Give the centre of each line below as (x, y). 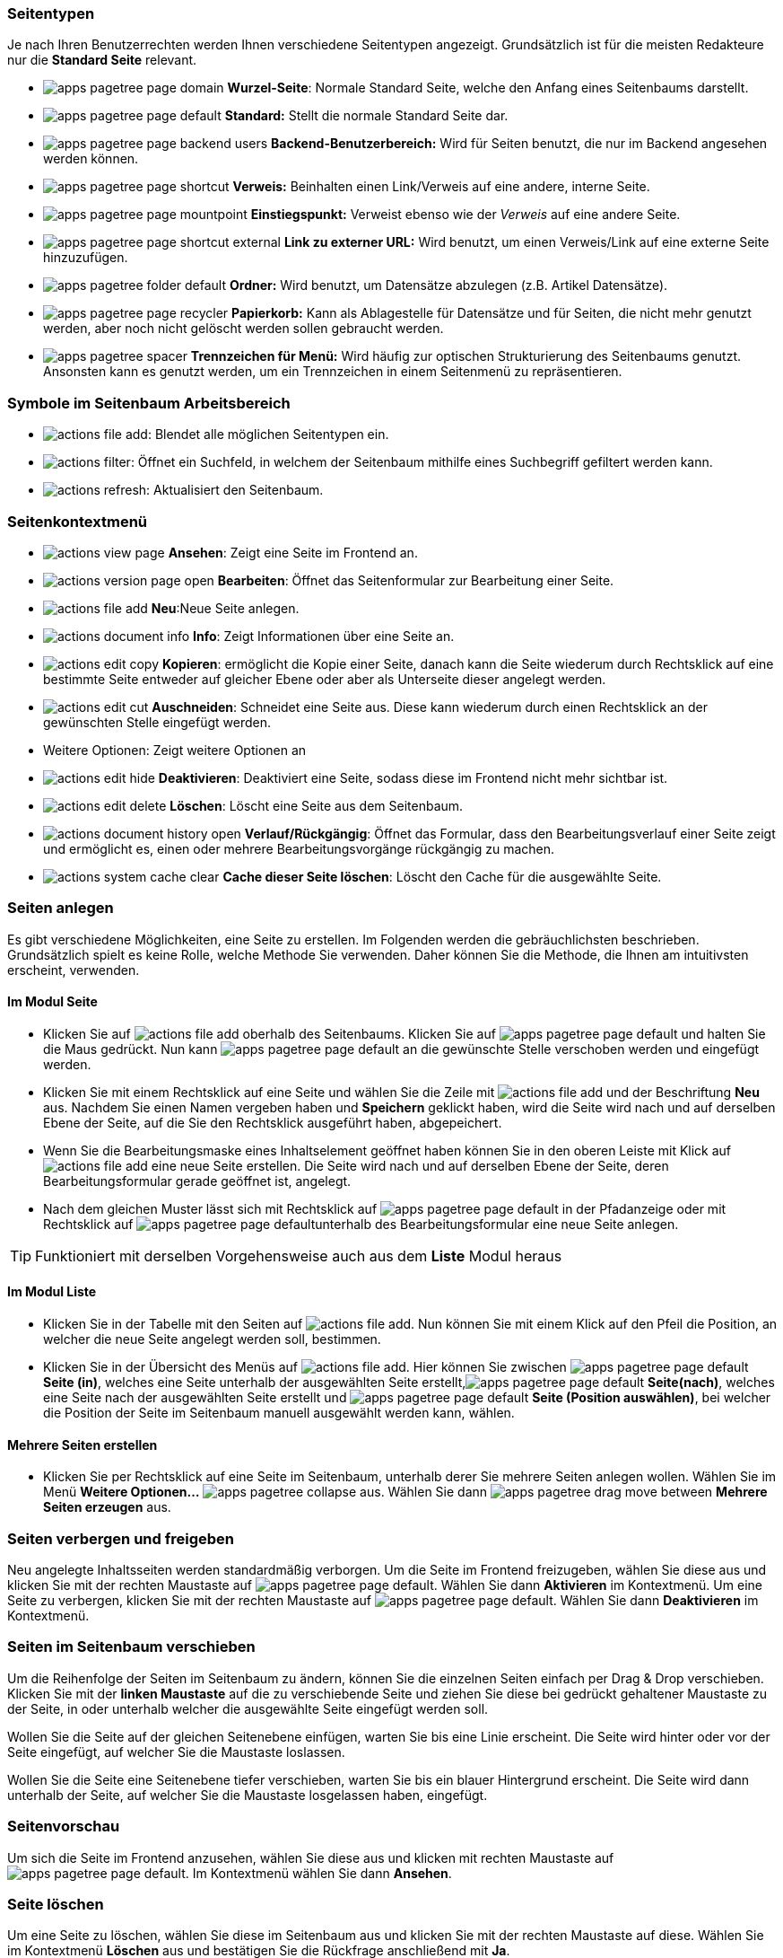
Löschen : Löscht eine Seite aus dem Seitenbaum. (317, 805)
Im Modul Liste (52, 1292)
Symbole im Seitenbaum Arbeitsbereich (149, 403)
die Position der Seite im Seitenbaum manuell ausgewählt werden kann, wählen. (279, 1413)
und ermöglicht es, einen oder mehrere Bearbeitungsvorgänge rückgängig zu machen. (299, 848)
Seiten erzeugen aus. (107, 1507)
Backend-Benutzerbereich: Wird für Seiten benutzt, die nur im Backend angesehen (519, 144)
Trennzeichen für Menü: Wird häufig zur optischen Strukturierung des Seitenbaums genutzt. (466, 356)
